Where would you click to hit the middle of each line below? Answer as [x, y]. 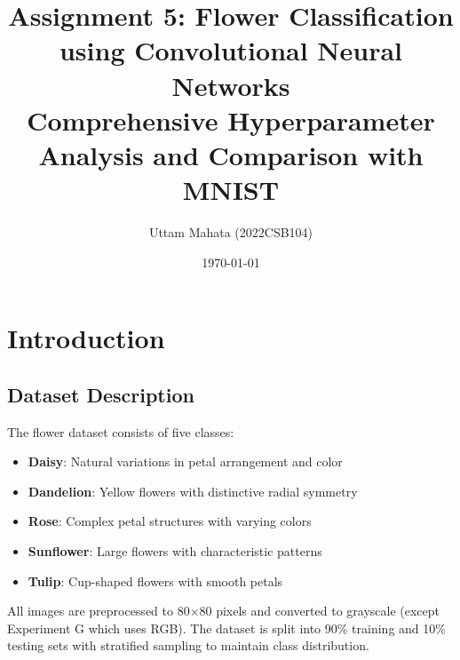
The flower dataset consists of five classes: [121, 431]
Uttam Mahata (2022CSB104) [231, 232]
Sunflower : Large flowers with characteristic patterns [175, 551]
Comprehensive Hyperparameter [231, 119]
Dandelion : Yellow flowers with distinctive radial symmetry [193, 491]
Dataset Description [101, 394]
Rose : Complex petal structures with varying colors [170, 521]
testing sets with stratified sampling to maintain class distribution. [188, 645]
